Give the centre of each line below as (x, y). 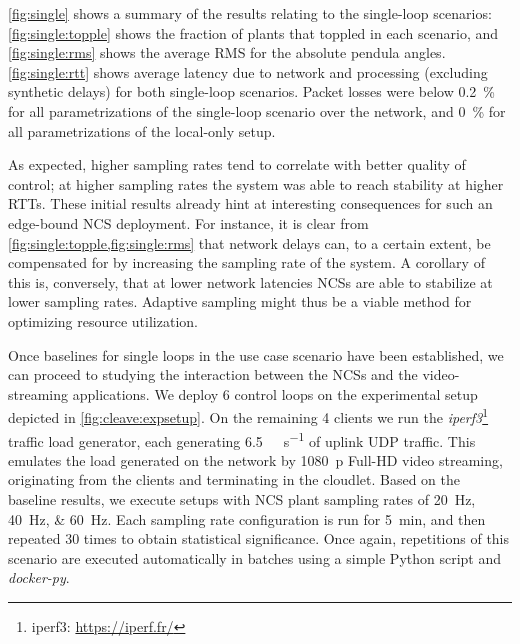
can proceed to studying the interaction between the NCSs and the (213, 374)
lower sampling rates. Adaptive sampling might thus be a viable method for (240, 301)
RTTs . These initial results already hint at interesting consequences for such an (250, 203)
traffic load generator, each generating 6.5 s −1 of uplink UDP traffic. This (242, 439)
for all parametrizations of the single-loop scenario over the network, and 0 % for (257, 110)
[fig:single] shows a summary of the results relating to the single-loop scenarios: (250, 13)
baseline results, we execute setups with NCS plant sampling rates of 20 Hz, (242, 498)
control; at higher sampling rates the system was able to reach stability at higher (256, 183)
